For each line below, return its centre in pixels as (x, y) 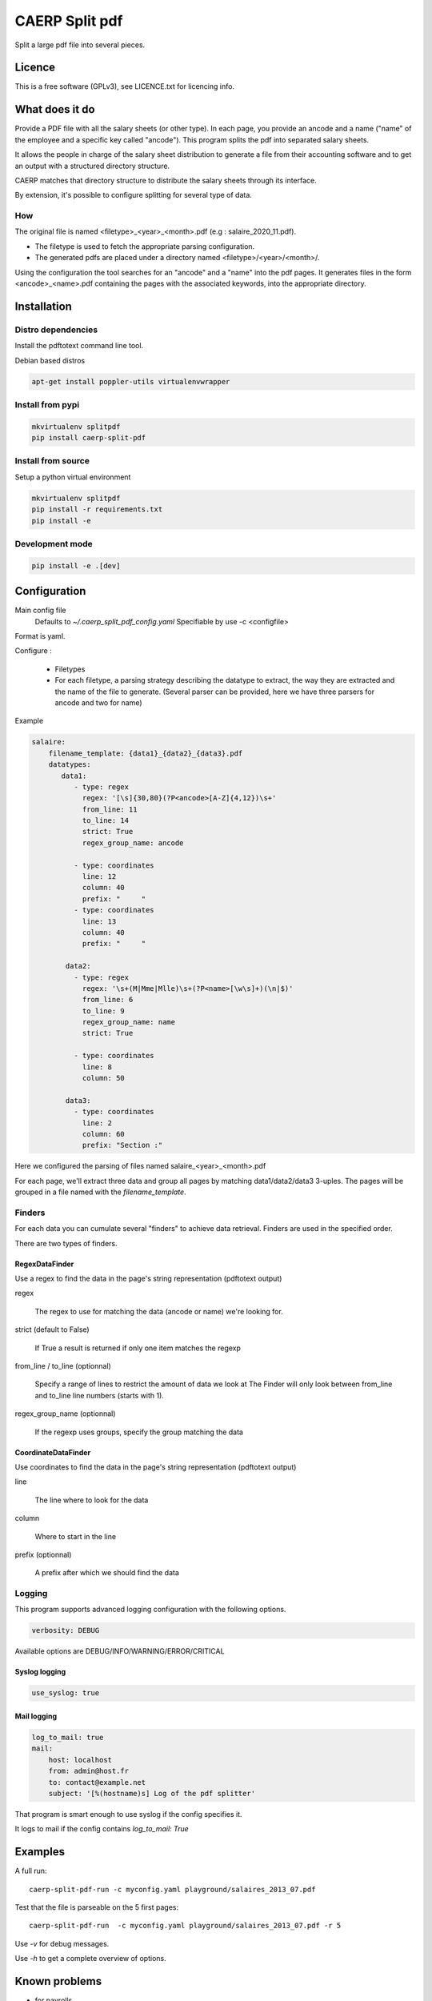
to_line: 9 (104, 1011)
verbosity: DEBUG (66, 1630)
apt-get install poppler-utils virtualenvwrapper (131, 381)
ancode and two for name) (99, 702)
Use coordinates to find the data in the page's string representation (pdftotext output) (156, 1467)
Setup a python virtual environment (73, 477)
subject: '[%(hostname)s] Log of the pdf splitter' (152, 1793)
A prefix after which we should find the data (107, 1573)
